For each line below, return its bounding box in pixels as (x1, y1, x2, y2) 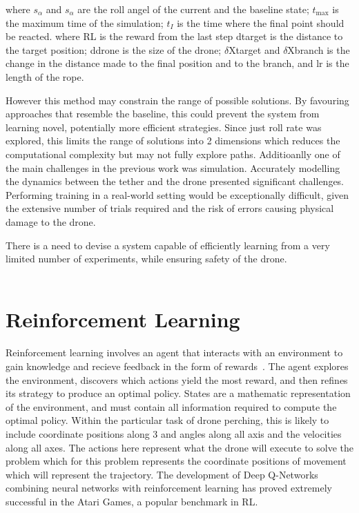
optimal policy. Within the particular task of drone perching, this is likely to (6, 413, 329, 427)
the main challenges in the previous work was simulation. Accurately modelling (6, 160, 340, 175)
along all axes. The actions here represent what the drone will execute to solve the (6, 440, 354, 454)
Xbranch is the (287, 42, 350, 57)
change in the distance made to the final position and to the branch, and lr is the (6, 56, 349, 70)
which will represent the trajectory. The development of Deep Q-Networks (6, 467, 318, 481)
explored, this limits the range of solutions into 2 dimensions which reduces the (6, 133, 340, 148)
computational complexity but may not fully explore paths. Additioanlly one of (6, 146, 340, 161)
